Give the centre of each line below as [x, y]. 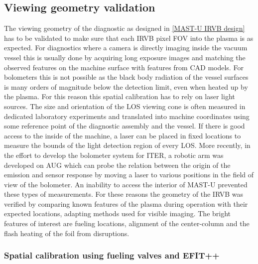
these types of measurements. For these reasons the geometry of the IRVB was [124, 194]
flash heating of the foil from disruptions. [67, 233]
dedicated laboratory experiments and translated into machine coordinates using [127, 116]
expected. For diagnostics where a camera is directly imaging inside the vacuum [126, 48]
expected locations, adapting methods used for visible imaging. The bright [118, 213]
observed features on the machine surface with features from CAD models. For [124, 67]
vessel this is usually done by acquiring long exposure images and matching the [125, 57]
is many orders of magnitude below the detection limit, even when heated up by [126, 86]
